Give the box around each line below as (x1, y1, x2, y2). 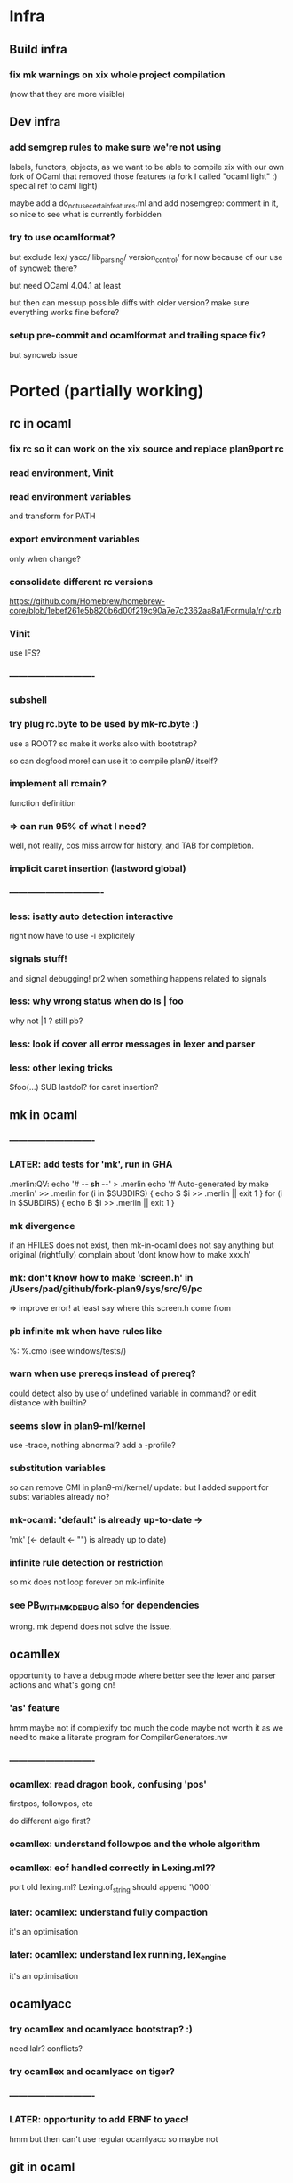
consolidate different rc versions (9, 575, 154, 588)
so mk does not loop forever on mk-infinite (9, 1576, 165, 1587)
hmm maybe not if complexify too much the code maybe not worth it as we (9, 1722, 284, 1733)
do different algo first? (9, 1815, 91, 1826)
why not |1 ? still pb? (9, 1015, 83, 1026)
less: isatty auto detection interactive (9, 910, 174, 923)
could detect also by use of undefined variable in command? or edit (9, 1388, 257, 1398)
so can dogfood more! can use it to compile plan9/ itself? (9, 755, 218, 766)
